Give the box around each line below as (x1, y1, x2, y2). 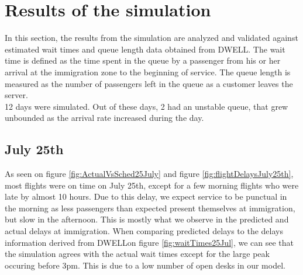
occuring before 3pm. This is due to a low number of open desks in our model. (5, 259, 285, 271)
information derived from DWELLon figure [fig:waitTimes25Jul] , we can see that (5, 236, 294, 248)
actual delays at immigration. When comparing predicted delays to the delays (5, 225, 283, 237)
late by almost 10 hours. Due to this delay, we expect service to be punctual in (5, 190, 287, 203)
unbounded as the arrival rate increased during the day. (5, 112, 204, 124)
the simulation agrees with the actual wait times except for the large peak (5, 248, 270, 260)
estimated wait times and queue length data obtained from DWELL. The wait (5, 43, 285, 55)
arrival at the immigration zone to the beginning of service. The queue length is (5, 65, 291, 78)
